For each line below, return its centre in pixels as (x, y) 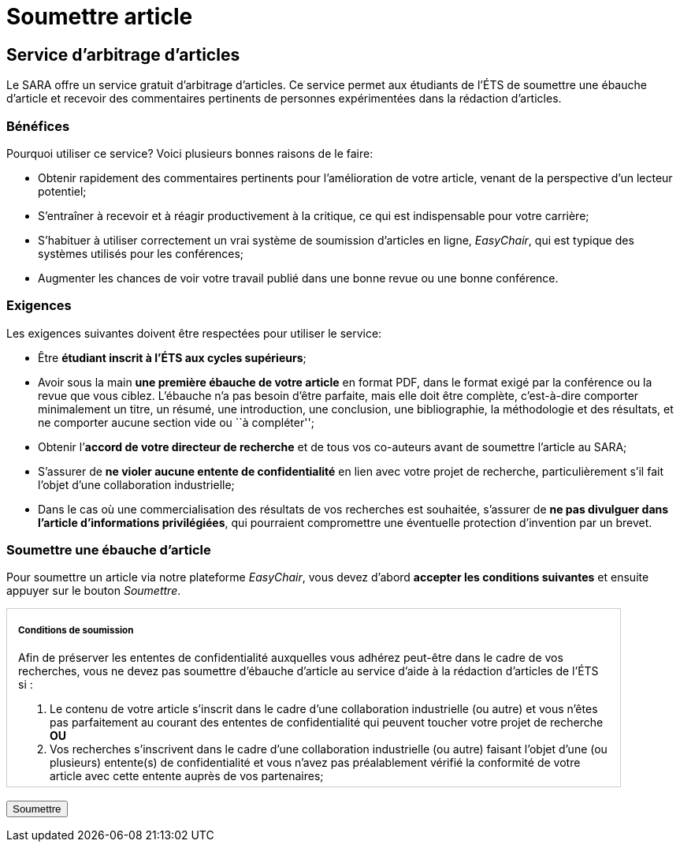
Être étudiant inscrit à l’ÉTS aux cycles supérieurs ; (172, 357)
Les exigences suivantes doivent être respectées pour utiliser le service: (194, 333)
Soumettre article (100, 17)
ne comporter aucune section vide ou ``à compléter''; (176, 422)
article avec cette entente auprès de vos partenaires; (187, 776)
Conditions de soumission (76, 630)
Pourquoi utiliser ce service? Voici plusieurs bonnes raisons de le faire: (190, 153)
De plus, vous (54, 801)
